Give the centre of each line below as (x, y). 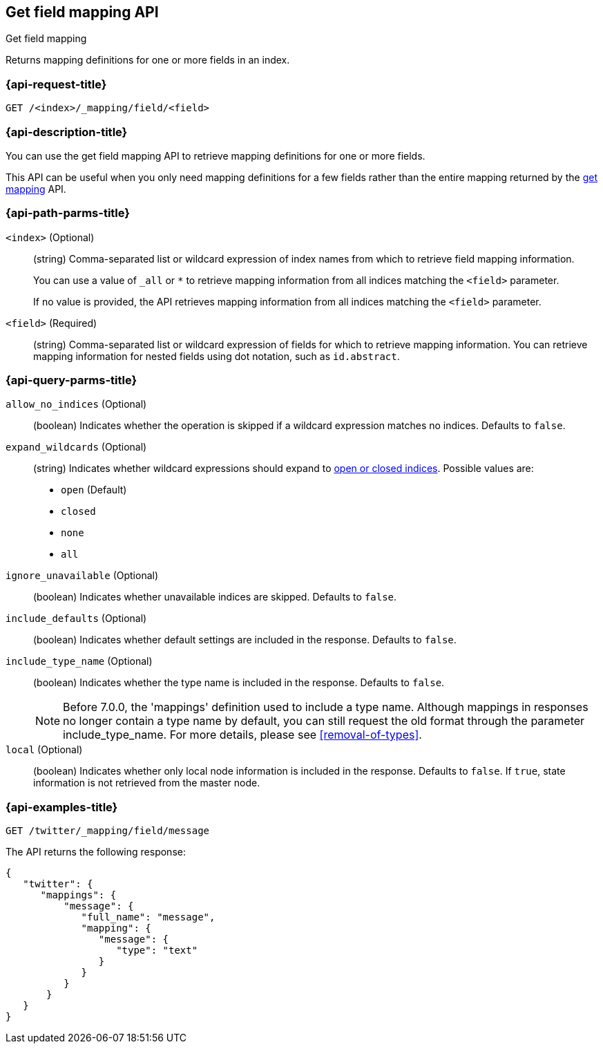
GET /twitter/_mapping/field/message (108, 831)
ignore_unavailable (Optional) (82, 576)
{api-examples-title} (62, 807)
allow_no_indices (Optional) (76, 404)
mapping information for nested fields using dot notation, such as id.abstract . (217, 356)
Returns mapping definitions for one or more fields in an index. (148, 60)
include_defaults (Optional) (76, 618)
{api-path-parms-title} (68, 213)
